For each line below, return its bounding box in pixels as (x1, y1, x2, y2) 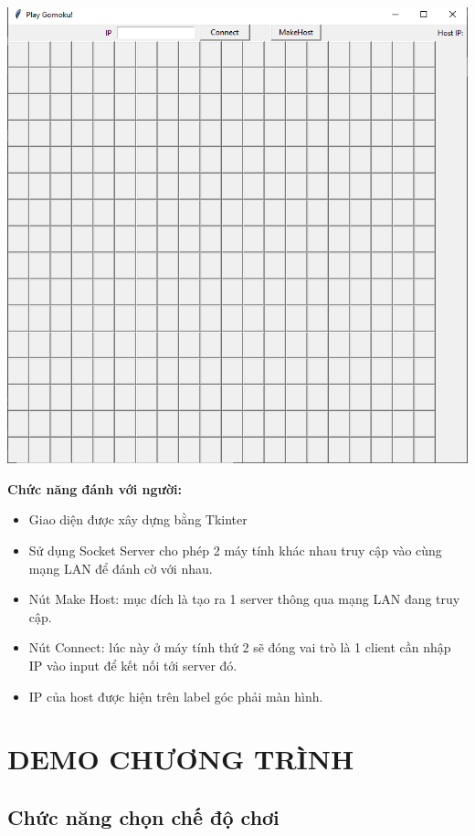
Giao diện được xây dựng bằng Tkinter (28, 510, 248, 529)
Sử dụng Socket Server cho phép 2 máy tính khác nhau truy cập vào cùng (28, 540, 442, 559)
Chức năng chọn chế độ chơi (7, 802, 280, 831)
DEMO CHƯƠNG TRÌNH (7, 740, 354, 778)
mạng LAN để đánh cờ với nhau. (28, 558, 213, 577)
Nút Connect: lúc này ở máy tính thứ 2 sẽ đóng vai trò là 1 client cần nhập (28, 638, 451, 657)
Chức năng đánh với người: (7, 479, 182, 498)
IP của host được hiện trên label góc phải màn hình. (28, 686, 323, 705)
